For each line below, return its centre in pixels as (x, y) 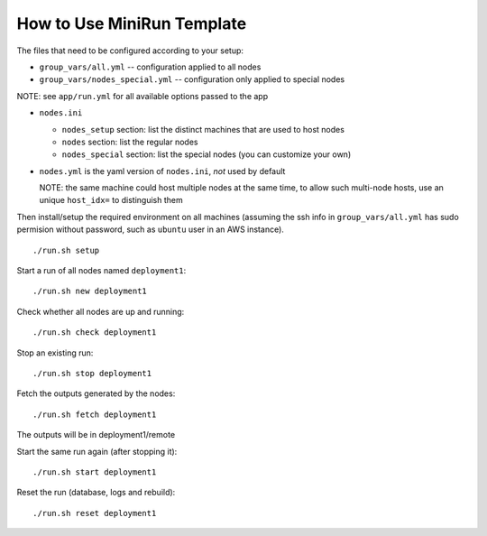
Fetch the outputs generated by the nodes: (96, 393)
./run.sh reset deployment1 (95, 513)
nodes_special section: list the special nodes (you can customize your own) (207, 154)
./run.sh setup (66, 250)
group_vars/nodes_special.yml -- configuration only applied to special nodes (192, 79)
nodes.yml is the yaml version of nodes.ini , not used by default (162, 171)
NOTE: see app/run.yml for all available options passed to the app (142, 96)
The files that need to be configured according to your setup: (130, 51)
